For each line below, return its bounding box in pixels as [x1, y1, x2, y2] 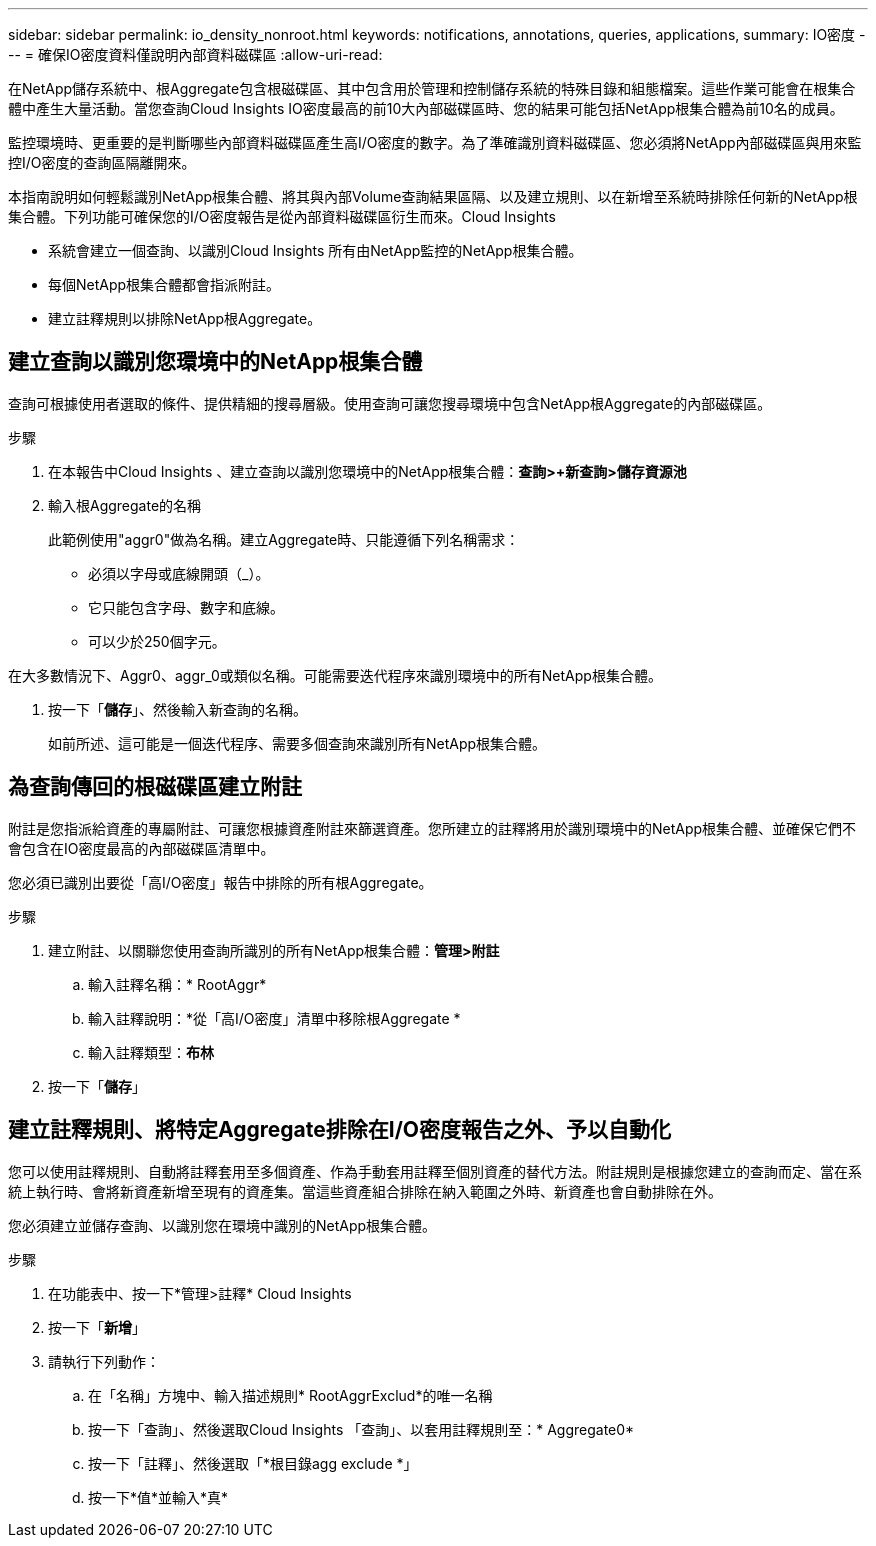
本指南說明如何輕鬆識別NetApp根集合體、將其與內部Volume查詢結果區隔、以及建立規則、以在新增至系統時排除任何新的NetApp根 [8, 188, 858, 205]
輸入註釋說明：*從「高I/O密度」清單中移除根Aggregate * [88, 1009, 461, 1027]
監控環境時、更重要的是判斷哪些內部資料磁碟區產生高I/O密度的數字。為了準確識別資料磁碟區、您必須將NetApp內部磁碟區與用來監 [8, 134, 862, 151]
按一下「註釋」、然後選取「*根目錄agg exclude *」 [88, 1454, 418, 1472]
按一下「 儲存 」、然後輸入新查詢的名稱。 [48, 700, 307, 718]
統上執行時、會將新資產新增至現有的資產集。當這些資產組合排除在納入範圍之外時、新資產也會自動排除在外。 [8, 1182, 722, 1200]
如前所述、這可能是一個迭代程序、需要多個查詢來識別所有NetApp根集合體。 [48, 734, 547, 752]
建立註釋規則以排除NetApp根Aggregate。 [48, 310, 322, 327]
